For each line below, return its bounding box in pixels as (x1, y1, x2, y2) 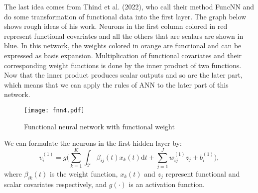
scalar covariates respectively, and (4, 179, 107, 189)
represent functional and (165, 168, 240, 179)
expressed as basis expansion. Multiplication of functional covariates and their (4, 50, 242, 60)
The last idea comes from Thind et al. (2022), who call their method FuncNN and (4, 1, 255, 11)
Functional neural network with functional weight (24, 121, 175, 131)
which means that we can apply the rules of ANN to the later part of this (4, 79, 229, 90)
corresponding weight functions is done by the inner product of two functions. (4, 60, 242, 70)
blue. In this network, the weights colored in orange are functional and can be (4, 40, 242, 51)
